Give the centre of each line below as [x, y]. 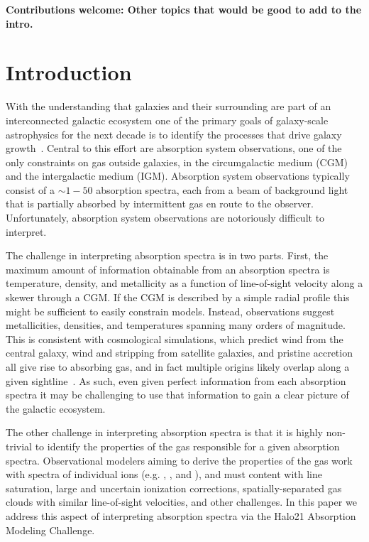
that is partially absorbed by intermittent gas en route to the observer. [160, 204]
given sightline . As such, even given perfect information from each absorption [176, 380]
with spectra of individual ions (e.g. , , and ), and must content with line [164, 474]
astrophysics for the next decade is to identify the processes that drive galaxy [174, 134]
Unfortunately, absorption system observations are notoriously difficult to [165, 218]
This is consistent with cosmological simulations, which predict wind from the [175, 338]
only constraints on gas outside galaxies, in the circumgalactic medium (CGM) [177, 162]
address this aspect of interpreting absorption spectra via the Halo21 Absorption [181, 515]
